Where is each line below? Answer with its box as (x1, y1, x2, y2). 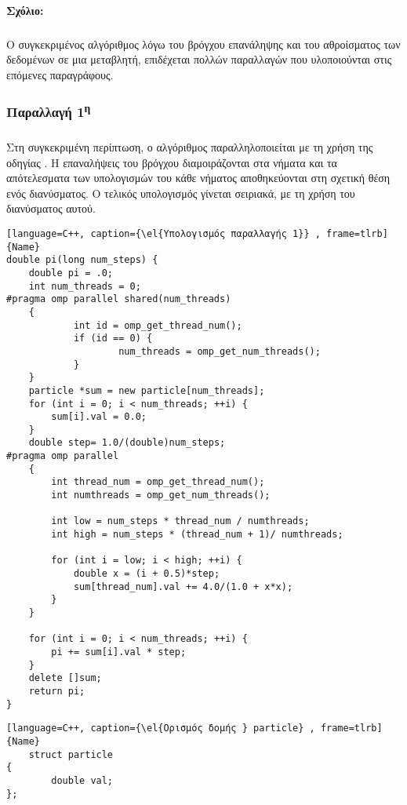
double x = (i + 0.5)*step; (73, 568, 220, 580)
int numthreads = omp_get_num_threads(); (51, 490, 271, 501)
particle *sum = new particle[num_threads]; (28, 384, 265, 396)
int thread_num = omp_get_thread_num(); (51, 476, 265, 488)
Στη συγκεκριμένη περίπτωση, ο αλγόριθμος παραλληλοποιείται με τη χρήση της (6, 139, 373, 155)
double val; (51, 774, 114, 786)
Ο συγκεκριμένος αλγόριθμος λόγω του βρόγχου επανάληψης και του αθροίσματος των (6, 35, 401, 52)
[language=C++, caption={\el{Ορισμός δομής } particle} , (6, 723, 315, 734)
